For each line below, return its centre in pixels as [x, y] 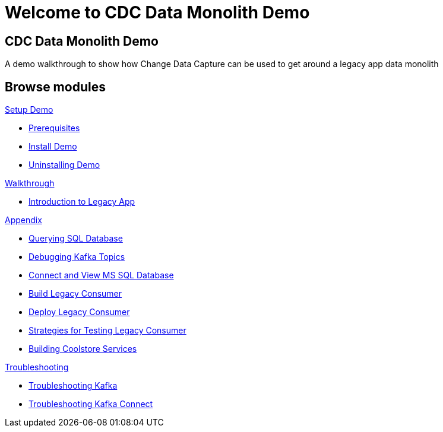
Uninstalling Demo [64, 165]
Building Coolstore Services [83, 349]
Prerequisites [54, 128]
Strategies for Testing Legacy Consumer [107, 331]
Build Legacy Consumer [75, 294]
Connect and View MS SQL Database [101, 275]
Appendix [23, 220]
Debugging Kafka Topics [77, 257]
